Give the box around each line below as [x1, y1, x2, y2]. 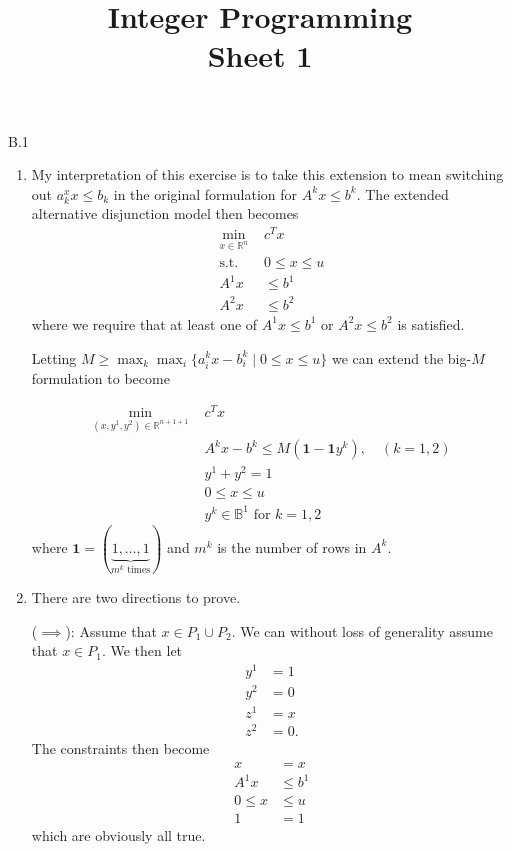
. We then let [101, 640, 183, 661]
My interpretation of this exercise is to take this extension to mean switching [31, 164, 504, 185]
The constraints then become [31, 738, 210, 759]
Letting [31, 347, 77, 368]
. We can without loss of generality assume [231, 620, 493, 641]
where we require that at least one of [31, 313, 258, 334]
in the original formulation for [113, 183, 298, 204]
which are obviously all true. [31, 825, 206, 846]
